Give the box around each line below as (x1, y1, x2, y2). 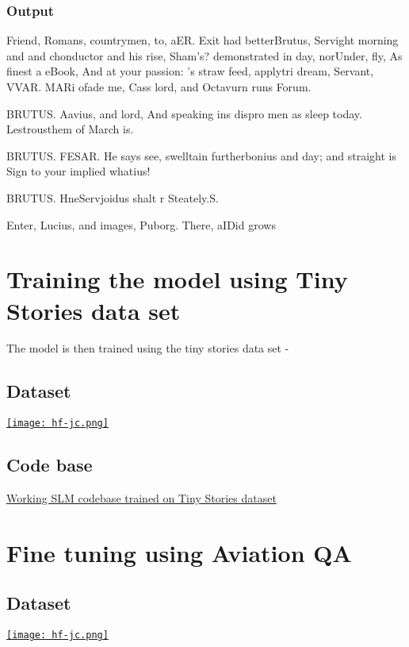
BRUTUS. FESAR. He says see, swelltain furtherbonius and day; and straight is (6, 147, 397, 164)
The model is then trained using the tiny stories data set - (6, 340, 289, 356)
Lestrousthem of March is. (6, 121, 134, 137)
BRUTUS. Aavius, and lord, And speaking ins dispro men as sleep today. (6, 105, 362, 121)
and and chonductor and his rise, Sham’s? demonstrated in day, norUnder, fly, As (6, 47, 403, 64)
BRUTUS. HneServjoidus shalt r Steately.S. (6, 189, 219, 206)
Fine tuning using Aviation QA (6, 536, 352, 568)
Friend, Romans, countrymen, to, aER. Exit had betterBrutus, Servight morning (6, 32, 399, 48)
